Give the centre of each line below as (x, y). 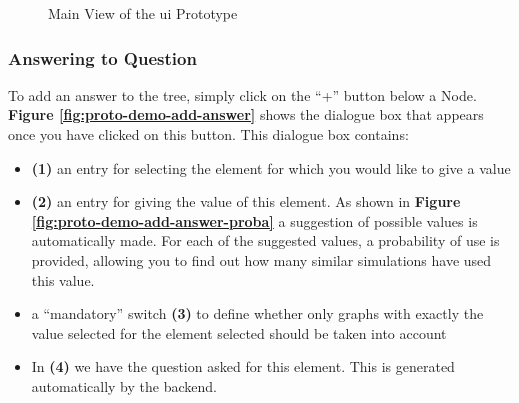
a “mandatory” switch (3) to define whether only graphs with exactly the (257, 313)
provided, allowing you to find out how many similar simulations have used (261, 259)
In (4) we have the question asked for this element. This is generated (243, 366)
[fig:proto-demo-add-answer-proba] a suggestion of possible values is (254, 220)
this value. (63, 279)
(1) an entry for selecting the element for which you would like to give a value (271, 167)
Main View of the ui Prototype (143, 13)
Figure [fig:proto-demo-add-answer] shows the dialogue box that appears (246, 114)
